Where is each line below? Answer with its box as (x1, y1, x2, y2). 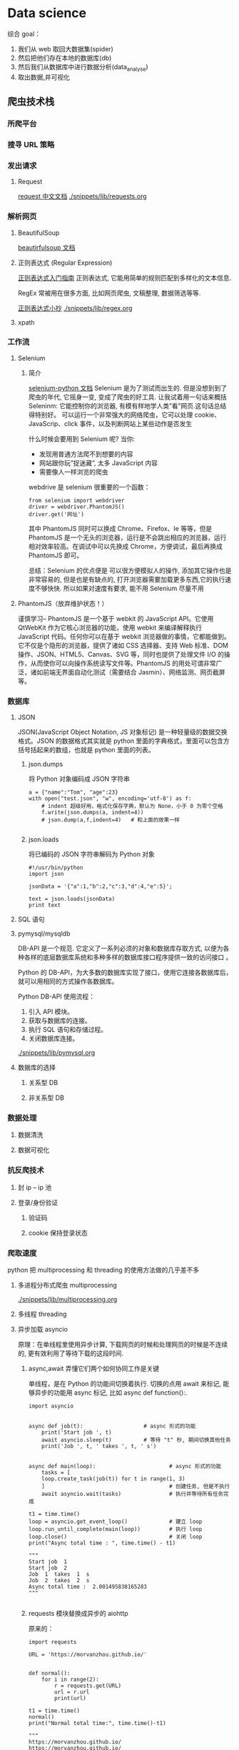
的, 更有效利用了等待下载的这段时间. (17, 1349, 123, 1357)
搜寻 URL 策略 (7, 139, 55, 149)
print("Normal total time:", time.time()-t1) (28, 1720, 166, 1727)
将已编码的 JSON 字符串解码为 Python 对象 (28, 850, 156, 859)
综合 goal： (7, 29, 41, 38)
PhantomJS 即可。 (28, 551, 83, 560)
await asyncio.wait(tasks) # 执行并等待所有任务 (41, 1490, 223, 1498)
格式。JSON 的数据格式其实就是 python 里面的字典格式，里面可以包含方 (17, 737, 230, 745)
